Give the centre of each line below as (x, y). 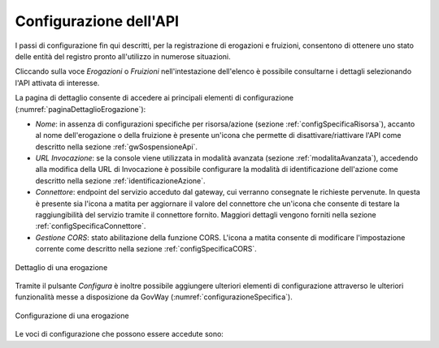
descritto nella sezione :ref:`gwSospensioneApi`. (117, 147)
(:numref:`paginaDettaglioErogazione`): (80, 109)
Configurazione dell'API (97, 21)
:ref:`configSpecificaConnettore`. (91, 226)
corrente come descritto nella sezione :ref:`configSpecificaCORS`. (146, 249)
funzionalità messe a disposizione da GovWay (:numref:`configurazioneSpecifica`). (154, 297)
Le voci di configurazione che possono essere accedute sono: (119, 334)
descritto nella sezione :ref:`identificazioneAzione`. (121, 180)
